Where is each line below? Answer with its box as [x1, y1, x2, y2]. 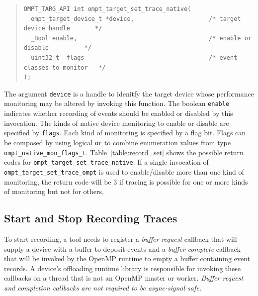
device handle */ [23, 25, 102, 32]
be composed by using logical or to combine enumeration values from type [4, 137, 231, 147]
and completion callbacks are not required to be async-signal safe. [4, 282, 202, 293]
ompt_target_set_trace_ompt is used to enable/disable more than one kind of [4, 166, 244, 177]
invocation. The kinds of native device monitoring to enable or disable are [4, 117, 229, 128]
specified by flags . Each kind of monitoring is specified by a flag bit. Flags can [4, 127, 246, 138]
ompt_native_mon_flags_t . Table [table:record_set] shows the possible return [4, 147, 244, 157]
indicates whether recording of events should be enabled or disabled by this [4, 108, 233, 118]
